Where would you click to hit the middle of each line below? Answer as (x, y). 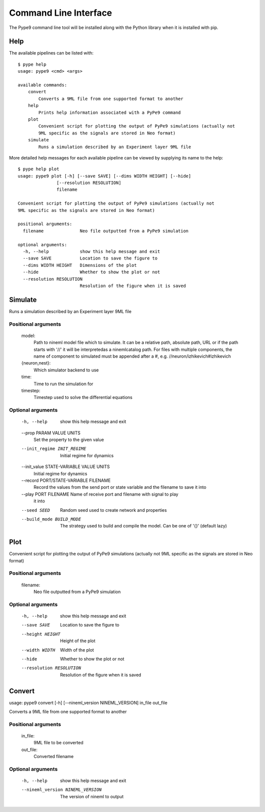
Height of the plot (78, 641)
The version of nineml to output (92, 796)
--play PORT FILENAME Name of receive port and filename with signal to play (100, 494)
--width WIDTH (38, 650)
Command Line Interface (61, 13)
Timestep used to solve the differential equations (83, 397)
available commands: (42, 85)
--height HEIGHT (41, 634)
